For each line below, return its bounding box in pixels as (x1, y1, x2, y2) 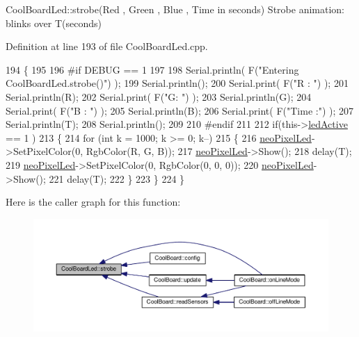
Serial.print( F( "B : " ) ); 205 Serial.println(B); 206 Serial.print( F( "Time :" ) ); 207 (6, 103, 353, 117)
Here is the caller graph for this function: (6, 195, 181, 209)
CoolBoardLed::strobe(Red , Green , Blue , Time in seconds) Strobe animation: (6, 2, 344, 16)
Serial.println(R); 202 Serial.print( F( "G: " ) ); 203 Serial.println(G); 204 (6, 89, 312, 104)
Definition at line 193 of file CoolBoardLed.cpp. (6, 39, 208, 54)
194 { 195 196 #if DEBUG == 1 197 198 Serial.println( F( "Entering (6, 62, 299, 76)
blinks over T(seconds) (6, 15, 102, 30)
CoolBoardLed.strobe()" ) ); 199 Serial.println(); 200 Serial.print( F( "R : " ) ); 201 (6, 76, 349, 90)
